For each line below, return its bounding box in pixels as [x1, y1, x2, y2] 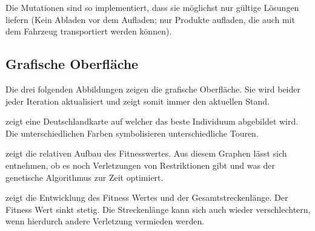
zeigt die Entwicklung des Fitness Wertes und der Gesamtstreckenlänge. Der [5, 191, 288, 204]
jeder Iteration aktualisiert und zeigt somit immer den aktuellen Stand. [5, 94, 270, 107]
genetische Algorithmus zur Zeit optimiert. [5, 171, 164, 183]
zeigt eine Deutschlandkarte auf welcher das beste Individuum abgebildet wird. [5, 115, 299, 128]
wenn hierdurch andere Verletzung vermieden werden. [5, 215, 205, 227]
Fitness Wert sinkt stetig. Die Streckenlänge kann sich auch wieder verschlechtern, [5, 203, 311, 215]
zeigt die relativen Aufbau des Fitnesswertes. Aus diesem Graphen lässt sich [5, 147, 287, 160]
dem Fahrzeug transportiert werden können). [5, 25, 172, 37]
